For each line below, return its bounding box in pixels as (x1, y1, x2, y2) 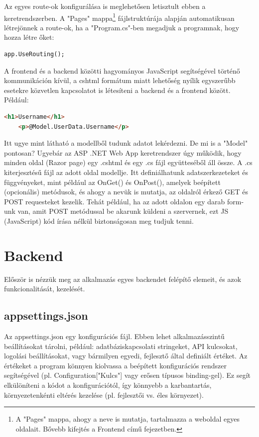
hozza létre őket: (4, 32, 54, 42)
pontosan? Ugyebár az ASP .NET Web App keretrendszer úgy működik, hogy (4, 147, 242, 158)
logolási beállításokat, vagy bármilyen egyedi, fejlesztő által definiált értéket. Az (4, 350, 248, 361)
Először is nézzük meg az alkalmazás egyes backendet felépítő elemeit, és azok (4, 273, 242, 284)
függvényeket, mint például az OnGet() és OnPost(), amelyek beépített (4, 176, 221, 187)
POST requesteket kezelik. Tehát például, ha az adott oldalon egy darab (4, 196, 225, 206)
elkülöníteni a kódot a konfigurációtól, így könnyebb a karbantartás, (4, 380, 212, 390)
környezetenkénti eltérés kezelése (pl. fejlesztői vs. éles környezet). (4, 389, 204, 400)
